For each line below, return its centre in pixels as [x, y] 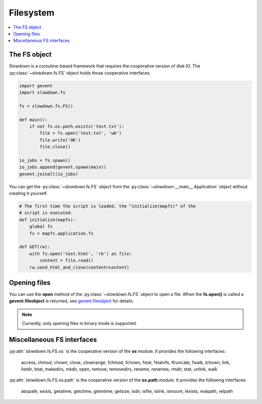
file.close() [55, 147]
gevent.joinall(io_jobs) [49, 174]
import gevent [36, 86]
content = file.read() [67, 260]
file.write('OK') [60, 140]
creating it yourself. [28, 194]
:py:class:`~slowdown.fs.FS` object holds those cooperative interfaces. [80, 73]
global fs [41, 226]
